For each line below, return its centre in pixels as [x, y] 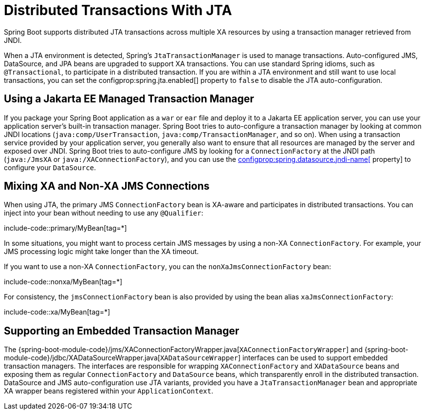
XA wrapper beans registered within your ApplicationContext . [109, 391]
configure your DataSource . [50, 167]
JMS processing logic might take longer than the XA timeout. [102, 252]
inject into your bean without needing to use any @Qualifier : [104, 213]
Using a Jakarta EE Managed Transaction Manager [129, 99]
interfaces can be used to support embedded [315, 358]
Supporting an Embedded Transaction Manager [122, 331]
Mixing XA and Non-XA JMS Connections [107, 186]
